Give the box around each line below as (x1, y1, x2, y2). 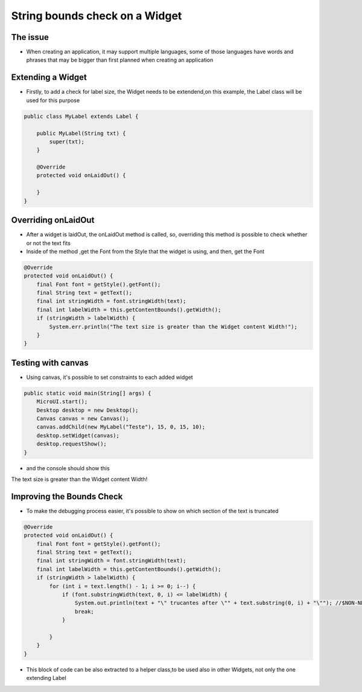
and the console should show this (26, 464, 110, 471)
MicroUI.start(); (36, 398, 88, 405)
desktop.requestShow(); (36, 441, 107, 447)
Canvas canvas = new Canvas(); (36, 415, 129, 422)
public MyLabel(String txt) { (36, 130, 126, 137)
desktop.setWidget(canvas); (36, 432, 120, 439)
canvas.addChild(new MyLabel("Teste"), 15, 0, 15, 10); (36, 424, 206, 430)
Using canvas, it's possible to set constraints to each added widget (26, 373, 193, 381)
